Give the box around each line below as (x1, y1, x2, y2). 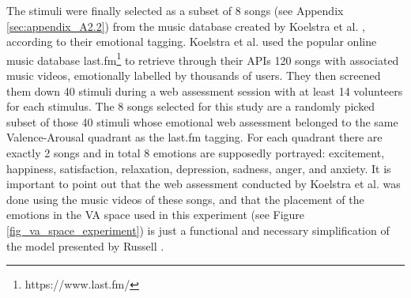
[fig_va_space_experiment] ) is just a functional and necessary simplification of (6, 221, 390, 238)
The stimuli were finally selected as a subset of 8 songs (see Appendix (6, 2, 344, 18)
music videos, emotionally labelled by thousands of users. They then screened (6, 67, 381, 84)
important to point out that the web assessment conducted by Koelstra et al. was (6, 175, 401, 192)
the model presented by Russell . (6, 237, 164, 254)
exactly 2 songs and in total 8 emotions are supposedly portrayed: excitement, (6, 145, 385, 160)
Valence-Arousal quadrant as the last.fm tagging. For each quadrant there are (6, 129, 383, 145)
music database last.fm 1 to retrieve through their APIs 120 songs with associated (6, 49, 399, 68)
